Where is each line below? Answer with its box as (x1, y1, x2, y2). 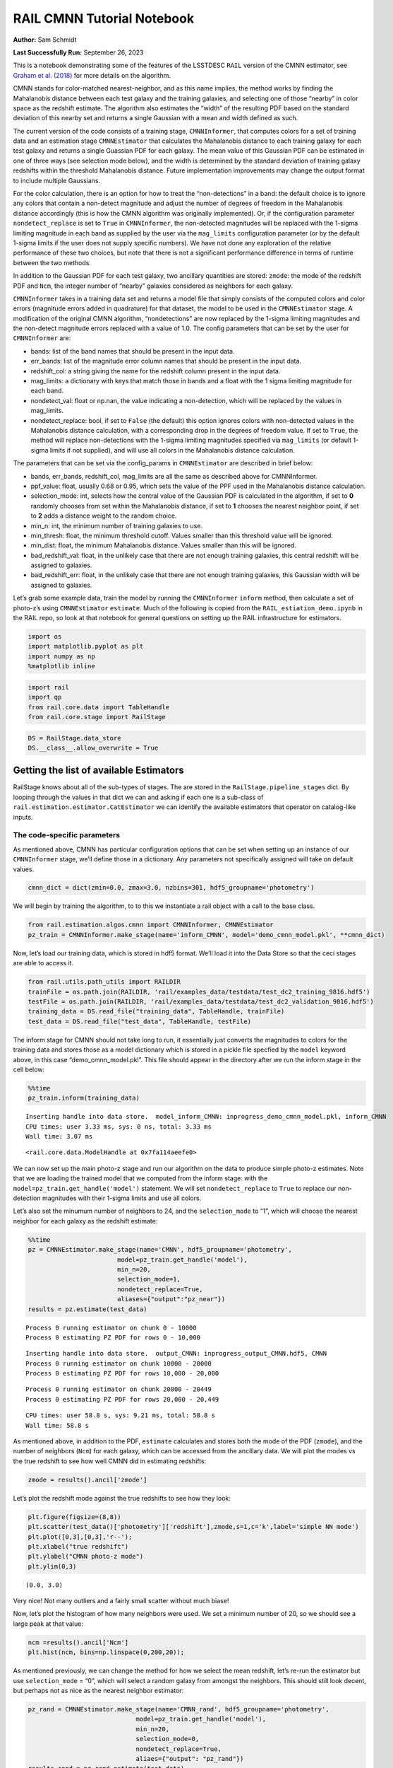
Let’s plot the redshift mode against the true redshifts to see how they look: (13, 1494, 231, 1502)
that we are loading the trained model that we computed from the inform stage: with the (13, 1174, 268, 1182)
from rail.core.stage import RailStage (28, 713, 166, 721)
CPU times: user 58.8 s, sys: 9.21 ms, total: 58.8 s (25, 1412, 215, 1419)
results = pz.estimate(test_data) (28, 1305, 147, 1313)
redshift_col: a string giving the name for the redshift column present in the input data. (30, 366, 281, 375)
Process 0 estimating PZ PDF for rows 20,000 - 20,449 (25, 1395, 219, 1403)
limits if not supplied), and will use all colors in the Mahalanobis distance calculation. (49, 446, 296, 454)
